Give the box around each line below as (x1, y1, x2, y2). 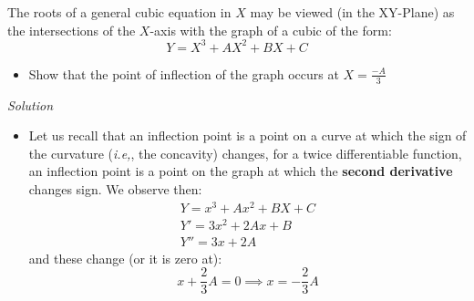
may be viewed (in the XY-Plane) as (250, 3, 455, 21)
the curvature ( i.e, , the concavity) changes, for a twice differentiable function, (28, 143, 462, 162)
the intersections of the (7, 20, 136, 39)
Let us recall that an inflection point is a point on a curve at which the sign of (28, 126, 467, 145)
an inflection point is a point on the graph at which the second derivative (28, 161, 453, 181)
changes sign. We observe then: (28, 179, 202, 198)
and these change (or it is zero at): (28, 248, 222, 267)
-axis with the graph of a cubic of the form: (149, 20, 392, 39)
